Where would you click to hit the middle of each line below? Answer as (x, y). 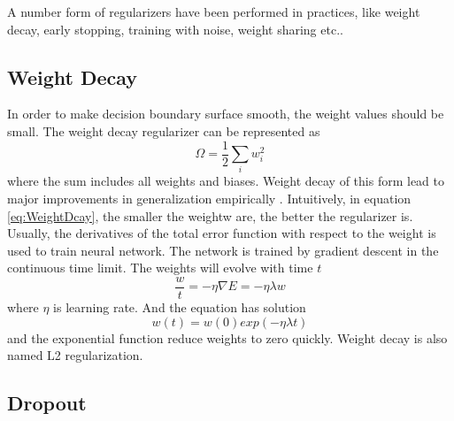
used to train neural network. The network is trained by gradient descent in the (223, 250)
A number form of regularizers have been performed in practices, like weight (214, 11)
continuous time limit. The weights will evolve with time (160, 268)
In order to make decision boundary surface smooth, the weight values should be (226, 114)
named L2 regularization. (75, 355)
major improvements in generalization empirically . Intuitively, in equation (209, 198)
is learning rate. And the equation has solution (180, 307)
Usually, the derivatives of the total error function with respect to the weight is (222, 233)
